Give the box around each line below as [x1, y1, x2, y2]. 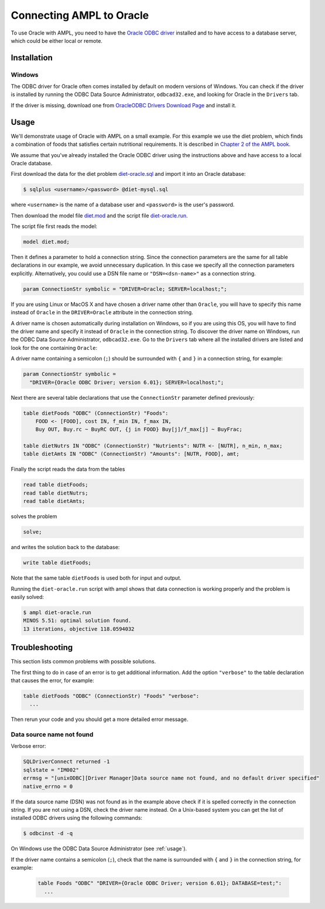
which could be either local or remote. [11, 37, 102, 44]
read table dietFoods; [23, 481, 88, 488]
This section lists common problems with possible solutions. [11, 658, 156, 665]
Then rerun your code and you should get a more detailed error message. [11, 716, 189, 723]
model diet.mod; [23, 239, 70, 246]
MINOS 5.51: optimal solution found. [23, 617, 132, 624]
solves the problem [11, 513, 57, 520]
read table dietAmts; [23, 498, 85, 505]
